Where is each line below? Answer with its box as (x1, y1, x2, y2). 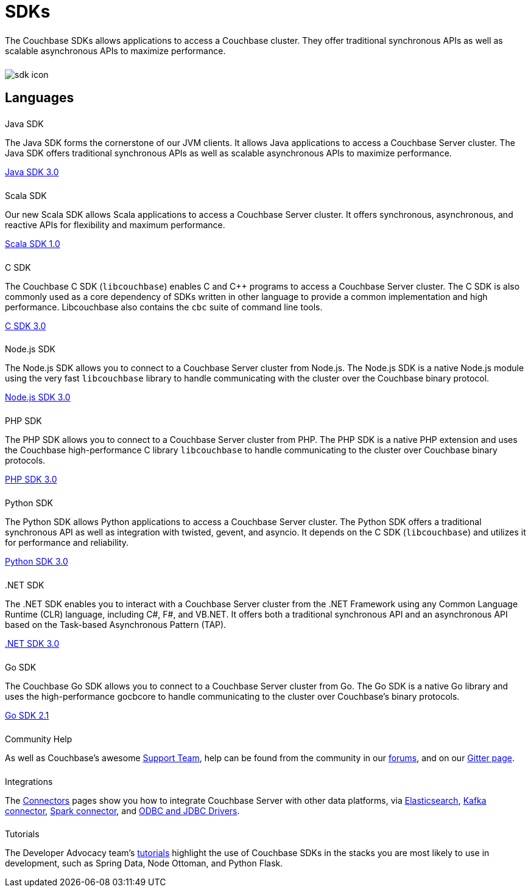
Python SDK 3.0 (5, 556, 68, 567)
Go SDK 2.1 (5, 709, 49, 720)
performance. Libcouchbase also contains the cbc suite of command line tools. (5, 301, 323, 312)
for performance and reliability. (5, 537, 129, 548)
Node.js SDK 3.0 (5, 392, 71, 403)
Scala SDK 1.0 (5, 238, 60, 249)
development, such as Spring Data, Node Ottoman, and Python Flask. (5, 858, 283, 869)
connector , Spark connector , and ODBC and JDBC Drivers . (5, 805, 240, 816)
